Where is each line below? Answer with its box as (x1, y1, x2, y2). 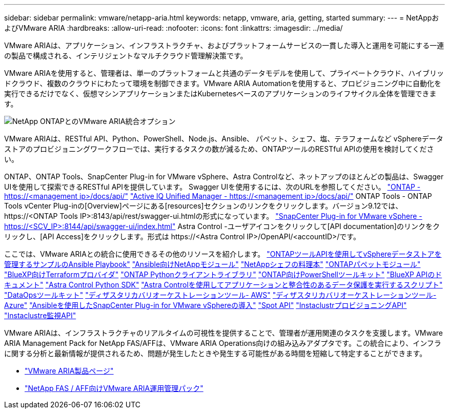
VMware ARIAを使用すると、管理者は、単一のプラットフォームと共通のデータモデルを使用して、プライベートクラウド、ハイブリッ (4, 69, 444, 77)
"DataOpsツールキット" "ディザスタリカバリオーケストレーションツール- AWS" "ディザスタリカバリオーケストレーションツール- (4, 291, 437, 299)
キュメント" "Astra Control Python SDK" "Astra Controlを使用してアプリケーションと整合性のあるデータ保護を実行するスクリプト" (4, 280, 443, 289)
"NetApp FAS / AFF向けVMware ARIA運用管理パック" (25, 384, 203, 393)
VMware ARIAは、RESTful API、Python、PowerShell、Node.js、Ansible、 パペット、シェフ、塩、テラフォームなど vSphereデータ (4, 134, 443, 143)
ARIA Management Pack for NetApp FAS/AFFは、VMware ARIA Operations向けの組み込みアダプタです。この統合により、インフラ (4, 339, 441, 347)
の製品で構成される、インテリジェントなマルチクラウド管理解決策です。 (4, 51, 248, 60)
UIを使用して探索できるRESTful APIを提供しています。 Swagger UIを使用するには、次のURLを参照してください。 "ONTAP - (4, 182, 421, 191)
